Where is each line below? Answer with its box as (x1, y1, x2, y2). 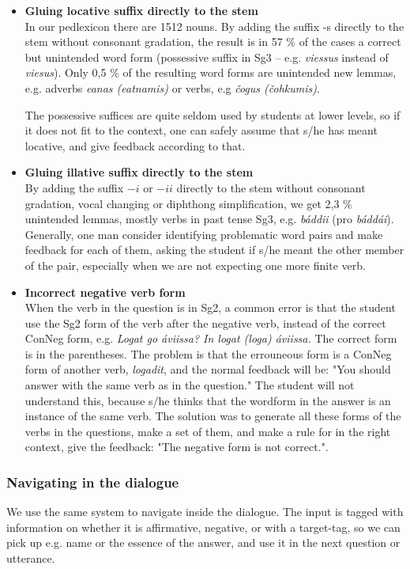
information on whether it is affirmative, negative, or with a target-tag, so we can (6, 518, 401, 535)
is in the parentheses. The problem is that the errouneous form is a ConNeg (24, 345, 392, 362)
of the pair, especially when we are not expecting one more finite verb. (24, 256, 366, 273)
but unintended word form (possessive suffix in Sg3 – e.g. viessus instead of (24, 48, 389, 65)
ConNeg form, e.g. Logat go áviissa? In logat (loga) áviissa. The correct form (24, 330, 397, 347)
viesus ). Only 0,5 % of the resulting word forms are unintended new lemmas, (24, 64, 397, 81)
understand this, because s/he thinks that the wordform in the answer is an (24, 392, 391, 408)
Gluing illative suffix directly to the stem (24, 164, 254, 180)
